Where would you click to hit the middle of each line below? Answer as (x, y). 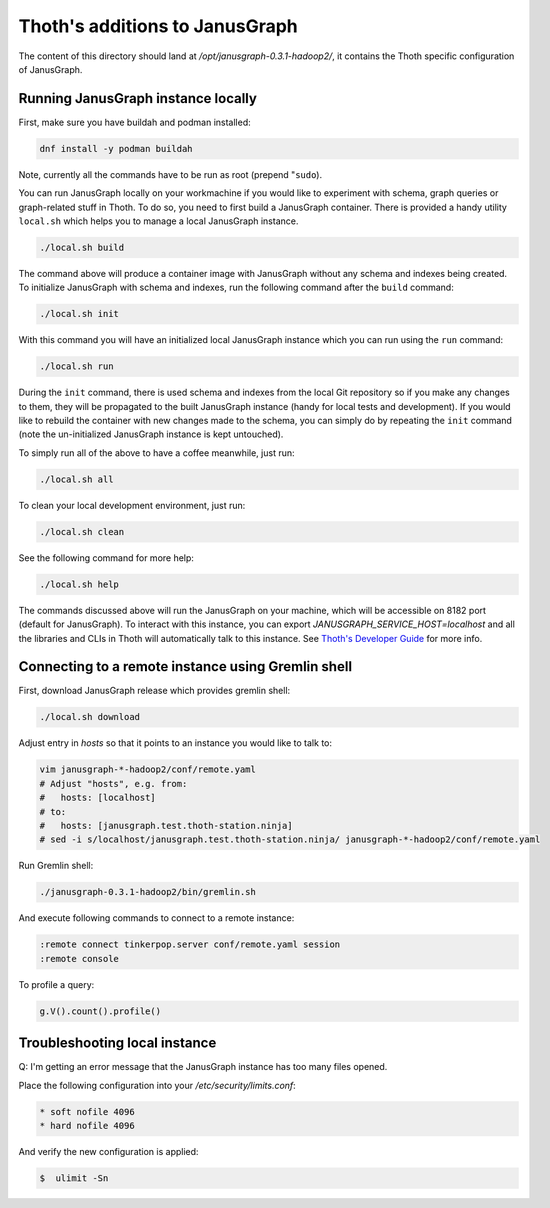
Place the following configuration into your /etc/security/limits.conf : (157, 1085)
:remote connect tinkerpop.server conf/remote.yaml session (190, 944)
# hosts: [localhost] (98, 798)
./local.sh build (82, 247)
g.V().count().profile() (100, 1011)
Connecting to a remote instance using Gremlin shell (185, 666)
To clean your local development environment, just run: (132, 505)
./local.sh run (76, 366)
